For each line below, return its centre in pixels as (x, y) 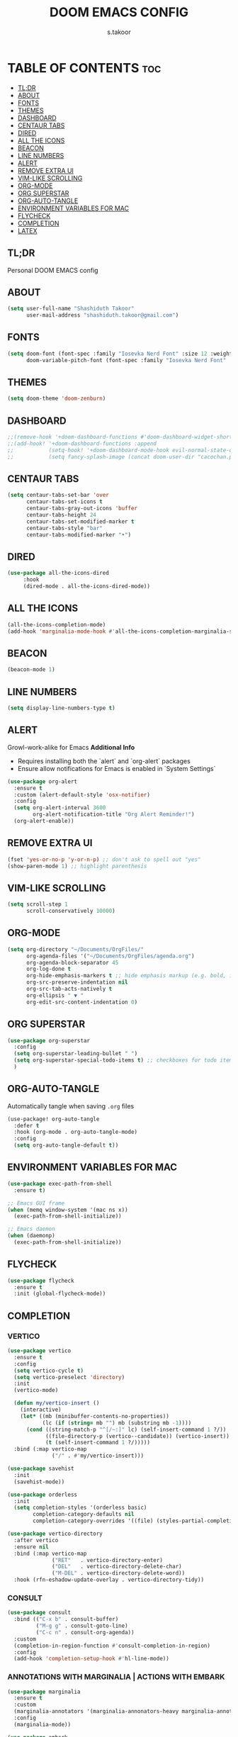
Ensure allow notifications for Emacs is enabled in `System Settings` (117, 768)
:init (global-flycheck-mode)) (60, 1294)
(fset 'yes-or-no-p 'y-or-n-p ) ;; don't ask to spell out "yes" (104, 859)
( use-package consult (39, 1613)
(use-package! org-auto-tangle (53, 1119)
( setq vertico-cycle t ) (49, 1371)
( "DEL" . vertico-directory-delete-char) (117, 1567)
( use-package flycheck (41, 1281)
